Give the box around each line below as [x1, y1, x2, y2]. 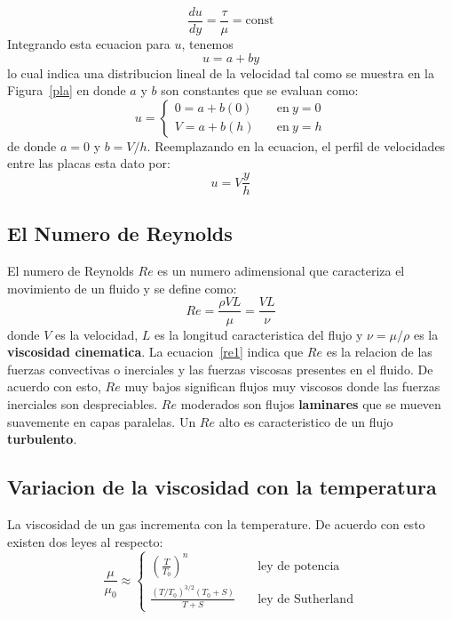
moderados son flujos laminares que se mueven [180, 394, 441, 413]
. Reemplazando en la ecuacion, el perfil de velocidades [147, 136, 446, 155]
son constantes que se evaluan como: [161, 81, 359, 100]
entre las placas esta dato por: [7, 154, 170, 173]
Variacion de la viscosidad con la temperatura [7, 473, 437, 501]
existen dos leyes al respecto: [7, 532, 163, 551]
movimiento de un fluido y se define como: [7, 278, 237, 297]
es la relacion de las [326, 342, 432, 361]
